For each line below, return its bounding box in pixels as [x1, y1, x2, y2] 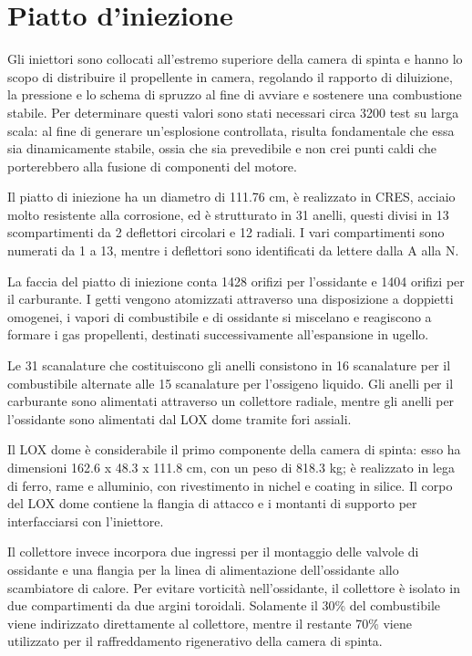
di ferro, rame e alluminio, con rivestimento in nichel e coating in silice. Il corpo [7, 475, 453, 495]
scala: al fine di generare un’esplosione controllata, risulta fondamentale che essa [7, 120, 455, 140]
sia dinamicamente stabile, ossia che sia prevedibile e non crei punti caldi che [7, 139, 436, 158]
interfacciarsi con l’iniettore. [7, 511, 164, 530]
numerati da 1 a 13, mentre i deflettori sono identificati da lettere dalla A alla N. [7, 241, 459, 260]
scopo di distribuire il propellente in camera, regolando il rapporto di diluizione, [7, 67, 453, 86]
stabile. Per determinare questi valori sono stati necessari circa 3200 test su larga [7, 102, 459, 121]
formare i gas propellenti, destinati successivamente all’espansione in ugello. [7, 325, 429, 344]
